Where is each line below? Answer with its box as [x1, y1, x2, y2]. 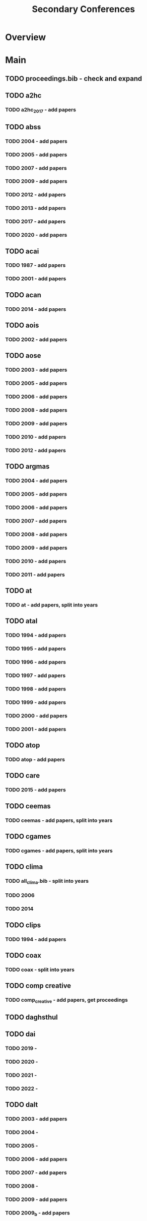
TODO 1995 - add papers [5, 645, 66, 652]
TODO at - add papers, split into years [5, 601, 98, 608]
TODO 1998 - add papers [5, 685, 66, 692]
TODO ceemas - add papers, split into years [5, 817, 113, 824]
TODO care [5, 771, 40, 780]
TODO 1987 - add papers [5, 262, 66, 269]
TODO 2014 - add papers [5, 306, 67, 313]
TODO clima [5, 863, 43, 871]
